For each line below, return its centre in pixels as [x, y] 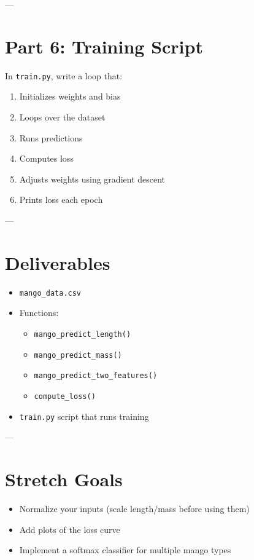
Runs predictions [51, 137]
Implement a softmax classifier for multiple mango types [125, 550]
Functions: [39, 313]
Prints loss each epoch [61, 199]
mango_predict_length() [83, 334]
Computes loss [46, 158]
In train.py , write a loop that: [64, 75]
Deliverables [58, 262]
